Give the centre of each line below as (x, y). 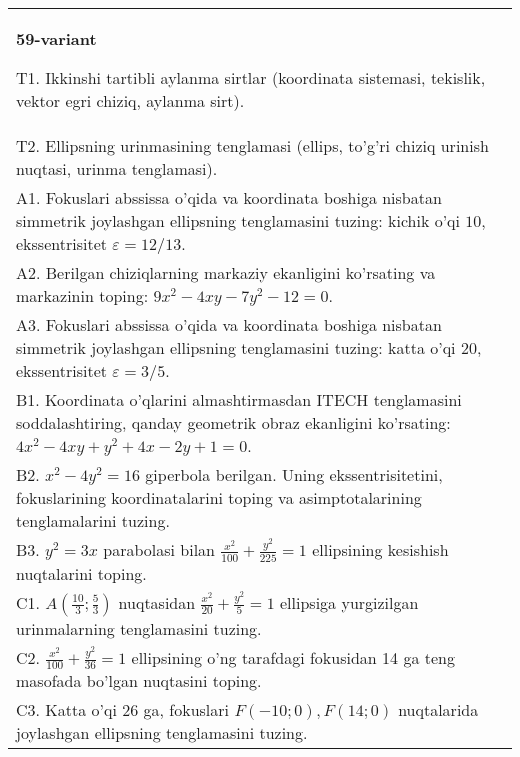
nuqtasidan (157, 602)
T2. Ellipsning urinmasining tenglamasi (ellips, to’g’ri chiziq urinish (252, 145)
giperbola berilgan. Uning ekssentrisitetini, (294, 474)
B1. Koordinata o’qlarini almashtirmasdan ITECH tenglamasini (239, 399)
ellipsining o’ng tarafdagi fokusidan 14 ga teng (293, 657)
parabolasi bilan (159, 549)
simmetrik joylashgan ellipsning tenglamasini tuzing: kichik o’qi (238, 220)
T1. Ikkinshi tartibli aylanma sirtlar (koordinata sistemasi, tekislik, (251, 77)
